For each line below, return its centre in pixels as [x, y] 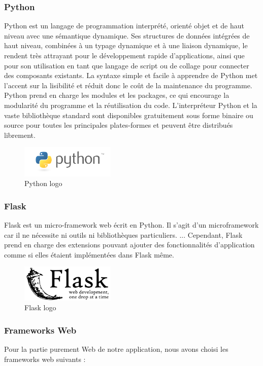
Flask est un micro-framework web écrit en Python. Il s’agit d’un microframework [131, 225]
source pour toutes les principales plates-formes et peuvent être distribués [119, 125]
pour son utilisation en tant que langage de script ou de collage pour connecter [127, 65]
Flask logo [40, 307]
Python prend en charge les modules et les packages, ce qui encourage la [117, 95]
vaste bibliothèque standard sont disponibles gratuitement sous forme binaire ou [129, 115]
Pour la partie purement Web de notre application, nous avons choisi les [116, 349]
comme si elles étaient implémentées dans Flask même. [89, 254]
